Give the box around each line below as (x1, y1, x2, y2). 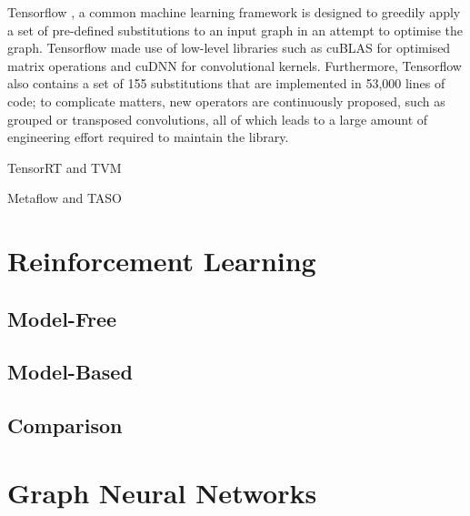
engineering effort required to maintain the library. (7, 127, 289, 147)
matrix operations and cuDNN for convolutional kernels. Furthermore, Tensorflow (7, 56, 462, 75)
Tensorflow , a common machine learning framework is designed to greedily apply (7, 3, 461, 21)
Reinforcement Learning (7, 242, 316, 279)
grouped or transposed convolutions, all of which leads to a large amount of (7, 109, 428, 128)
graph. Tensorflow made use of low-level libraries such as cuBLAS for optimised (7, 38, 451, 57)
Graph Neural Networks (7, 473, 317, 511)
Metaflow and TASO (7, 188, 123, 207)
